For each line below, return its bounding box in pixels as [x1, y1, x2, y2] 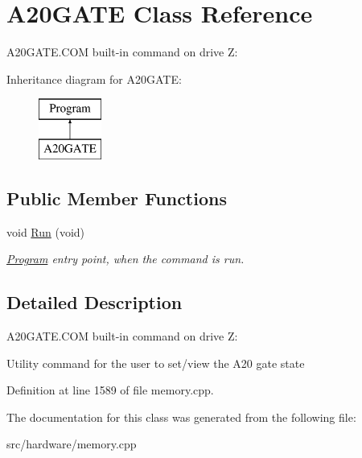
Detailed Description [6, 290, 183, 315]
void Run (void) [6, 223, 85, 240]
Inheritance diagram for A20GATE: [6, 70, 182, 87]
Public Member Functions [6, 185, 227, 210]
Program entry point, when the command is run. [6, 250, 245, 267]
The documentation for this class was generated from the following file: [6, 408, 356, 425]
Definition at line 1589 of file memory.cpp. [6, 382, 214, 398]
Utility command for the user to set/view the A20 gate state [6, 354, 305, 371]
